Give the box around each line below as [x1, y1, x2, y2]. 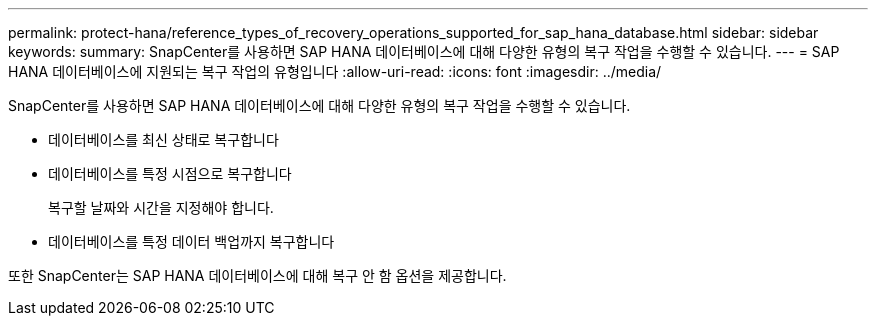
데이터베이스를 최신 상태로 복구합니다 [48, 131, 279, 148]
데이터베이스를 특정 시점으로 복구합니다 [48, 165, 292, 182]
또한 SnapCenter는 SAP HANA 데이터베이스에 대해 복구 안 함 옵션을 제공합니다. [8, 267, 507, 284]
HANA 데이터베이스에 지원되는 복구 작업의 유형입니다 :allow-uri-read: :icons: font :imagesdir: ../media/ [8, 63, 662, 80]
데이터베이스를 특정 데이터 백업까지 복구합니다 [48, 233, 335, 250]
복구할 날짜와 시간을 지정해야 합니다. [48, 199, 274, 216]
